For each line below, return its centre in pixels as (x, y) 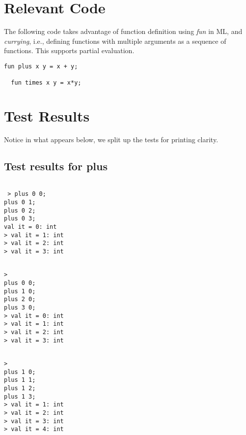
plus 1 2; (20, 388)
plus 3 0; (20, 307)
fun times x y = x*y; (46, 83)
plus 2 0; (20, 299)
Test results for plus (56, 166)
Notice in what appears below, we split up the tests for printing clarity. (111, 139)
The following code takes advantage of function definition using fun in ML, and (123, 31)
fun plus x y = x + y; (41, 66)
